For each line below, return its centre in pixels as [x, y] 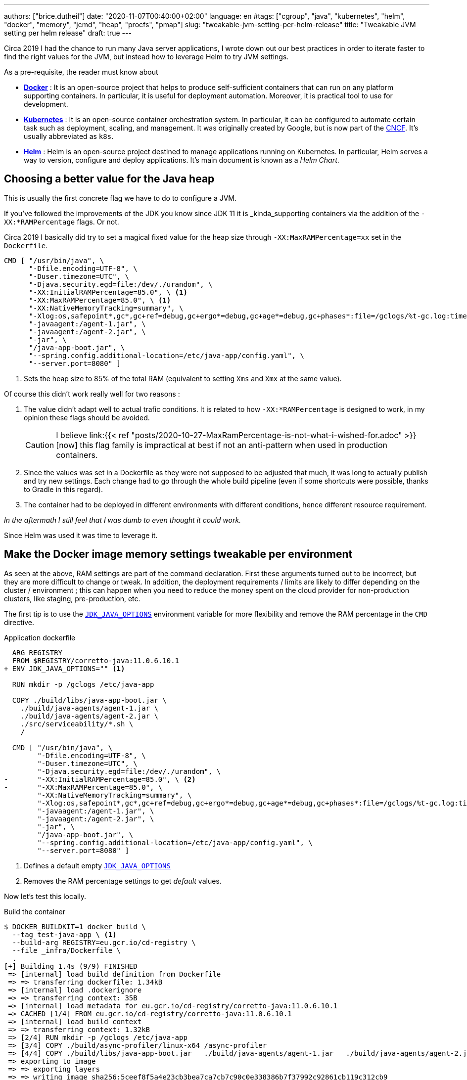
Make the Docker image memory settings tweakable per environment [178, 554]
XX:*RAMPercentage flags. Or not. [62, 222]
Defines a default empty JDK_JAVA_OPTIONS [97, 865]
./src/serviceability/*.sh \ [77, 724]
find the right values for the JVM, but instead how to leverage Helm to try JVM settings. [146, 57]
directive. [19, 622]
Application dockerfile [40, 637]
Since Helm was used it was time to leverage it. [81, 535]
